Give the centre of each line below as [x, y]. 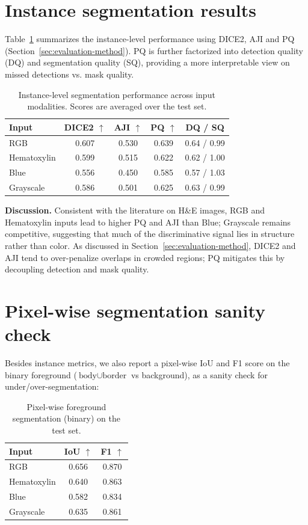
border [115, 376]
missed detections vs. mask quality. [69, 74]
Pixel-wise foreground [66, 406]
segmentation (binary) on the [66, 418]
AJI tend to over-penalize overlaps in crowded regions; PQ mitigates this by [145, 257]
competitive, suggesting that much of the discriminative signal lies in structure [150, 234]
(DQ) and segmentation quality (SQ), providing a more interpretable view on [147, 62]
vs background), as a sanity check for [199, 374]
